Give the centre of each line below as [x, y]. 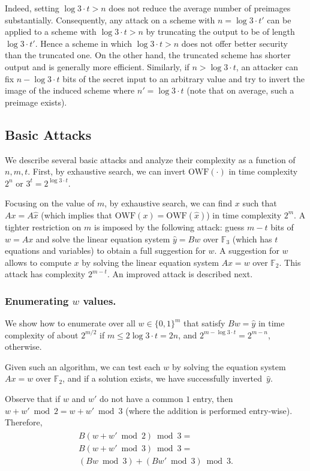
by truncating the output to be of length [220, 31]
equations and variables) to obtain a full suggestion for [105, 250]
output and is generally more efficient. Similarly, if [97, 66]
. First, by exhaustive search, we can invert [107, 171]
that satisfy [204, 323]
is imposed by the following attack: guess [169, 226]
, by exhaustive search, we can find [168, 203]
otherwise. [23, 346]
